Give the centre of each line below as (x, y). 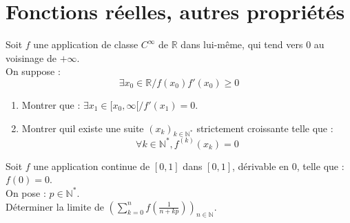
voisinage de (31, 57)
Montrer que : (51, 104)
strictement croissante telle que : (265, 128)
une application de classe (86, 44)
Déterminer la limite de (55, 206)
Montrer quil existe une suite (83, 128)
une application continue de (92, 166)
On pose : (26, 192)
